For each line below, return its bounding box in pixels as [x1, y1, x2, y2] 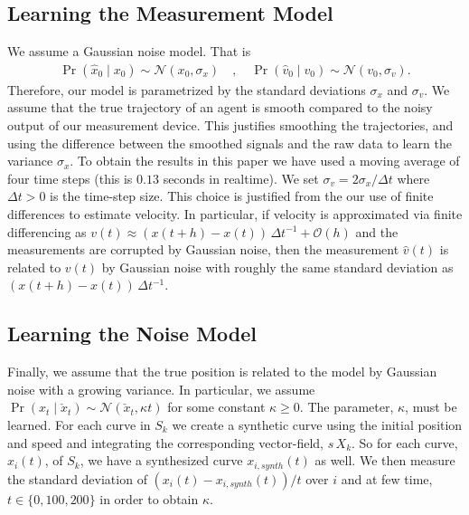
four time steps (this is [7, 168, 133, 187]
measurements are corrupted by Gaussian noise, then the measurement [7, 240, 399, 259]
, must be [405, 397, 457, 416]
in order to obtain [99, 489, 199, 508]
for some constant [167, 397, 266, 416]
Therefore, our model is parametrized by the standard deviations [7, 80, 366, 99]
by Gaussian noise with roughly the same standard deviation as [101, 257, 454, 276]
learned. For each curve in [7, 415, 151, 434]
